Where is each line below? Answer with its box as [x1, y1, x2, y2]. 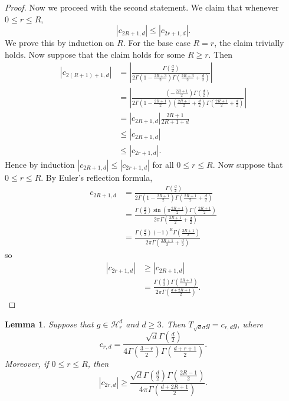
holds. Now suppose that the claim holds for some [5, 48, 185, 60]
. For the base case [123, 37, 191, 49]
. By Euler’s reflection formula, [41, 171, 153, 183]
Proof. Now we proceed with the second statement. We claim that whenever [5, 1, 279, 13]
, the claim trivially [214, 37, 284, 49]
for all [152, 158, 174, 170]
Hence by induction [5, 158, 75, 170]
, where [237, 317, 263, 330]
